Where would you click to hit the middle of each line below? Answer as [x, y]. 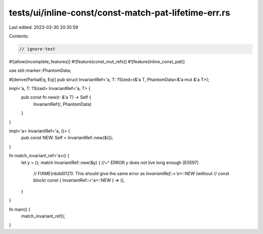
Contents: [19, 36]
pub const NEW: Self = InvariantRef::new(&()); [67, 138]
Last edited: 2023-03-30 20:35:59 [44, 27]
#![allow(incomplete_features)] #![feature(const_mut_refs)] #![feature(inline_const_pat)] [97, 61]
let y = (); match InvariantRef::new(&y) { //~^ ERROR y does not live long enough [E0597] [110, 162]
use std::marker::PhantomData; [40, 71]
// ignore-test [37, 49]
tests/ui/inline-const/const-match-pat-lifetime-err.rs [120, 13]
